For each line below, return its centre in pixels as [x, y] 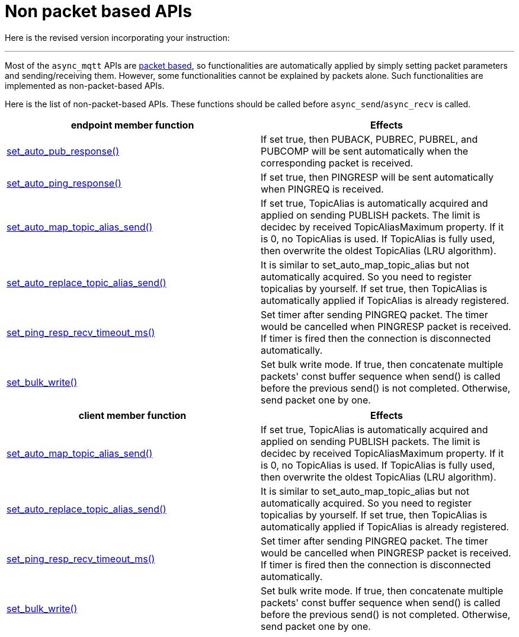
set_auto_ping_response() [64, 183]
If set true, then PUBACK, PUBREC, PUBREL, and [369, 139]
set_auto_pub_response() [63, 151]
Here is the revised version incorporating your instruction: [117, 37]
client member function [132, 415]
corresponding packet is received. [337, 163]
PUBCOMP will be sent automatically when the [365, 151]
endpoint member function [132, 125]
